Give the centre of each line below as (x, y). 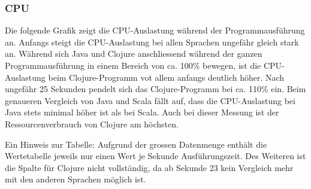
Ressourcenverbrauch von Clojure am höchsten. (92, 124)
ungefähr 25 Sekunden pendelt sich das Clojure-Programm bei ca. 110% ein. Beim (155, 89)
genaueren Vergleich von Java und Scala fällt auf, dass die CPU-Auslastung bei (150, 100)
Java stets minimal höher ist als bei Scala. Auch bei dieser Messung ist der (142, 112)
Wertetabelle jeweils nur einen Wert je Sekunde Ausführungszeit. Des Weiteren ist (155, 156)
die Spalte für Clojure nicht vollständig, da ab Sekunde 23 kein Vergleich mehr (149, 167)
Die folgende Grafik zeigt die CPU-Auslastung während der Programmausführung (155, 30)
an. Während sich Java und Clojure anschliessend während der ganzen (134, 54)
